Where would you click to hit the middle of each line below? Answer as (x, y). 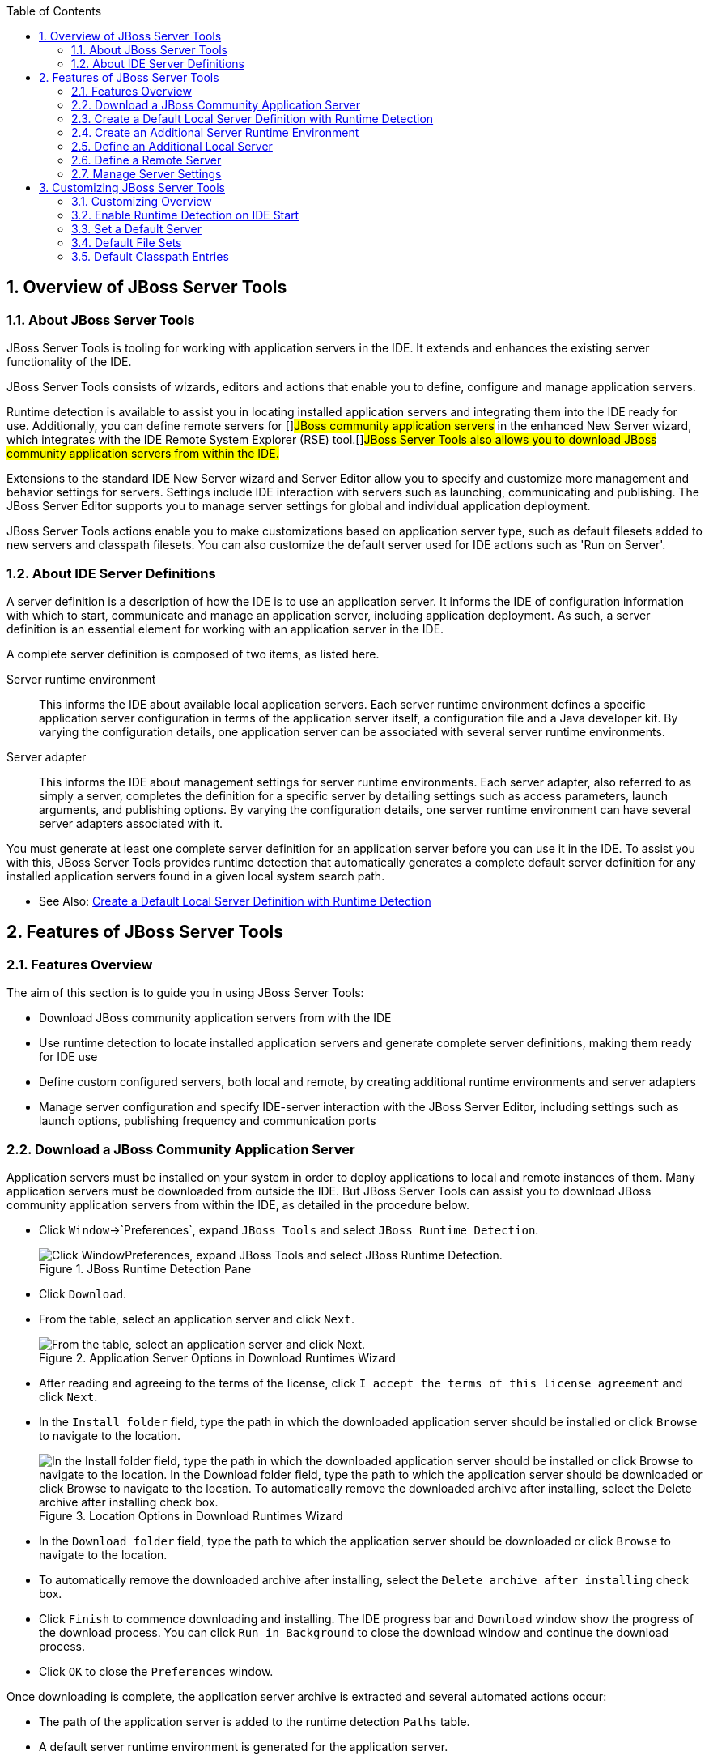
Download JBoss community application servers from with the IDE (215, 1018)
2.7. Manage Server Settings (146, 174)
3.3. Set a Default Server (136, 229)
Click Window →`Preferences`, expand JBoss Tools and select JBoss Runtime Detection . (289, 1229)
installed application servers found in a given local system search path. (196, 876)
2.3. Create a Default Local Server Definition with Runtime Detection (253, 119)
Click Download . (83, 1293)
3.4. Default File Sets (127, 243)
